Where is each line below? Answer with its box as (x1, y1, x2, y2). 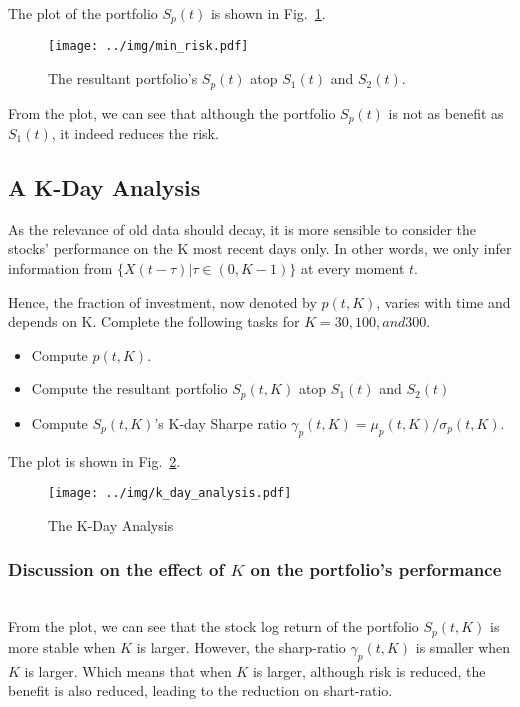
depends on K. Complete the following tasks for (8, 311, 300, 332)
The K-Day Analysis (48, 514, 174, 535)
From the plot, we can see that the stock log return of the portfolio (8, 616, 419, 637)
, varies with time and (376, 291, 511, 312)
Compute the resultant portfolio (31, 378, 228, 399)
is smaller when (415, 636, 511, 657)
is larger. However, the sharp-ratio (136, 636, 346, 657)
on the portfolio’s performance (250, 557, 502, 582)
